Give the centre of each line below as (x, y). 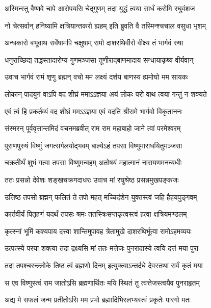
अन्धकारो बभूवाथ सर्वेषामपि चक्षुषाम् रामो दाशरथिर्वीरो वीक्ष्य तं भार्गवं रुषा (94, 43)
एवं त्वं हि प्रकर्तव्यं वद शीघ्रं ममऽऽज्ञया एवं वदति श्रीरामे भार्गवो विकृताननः (94, 111)
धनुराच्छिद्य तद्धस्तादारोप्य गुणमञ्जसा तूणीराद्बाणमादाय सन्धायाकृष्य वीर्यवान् (99, 59)
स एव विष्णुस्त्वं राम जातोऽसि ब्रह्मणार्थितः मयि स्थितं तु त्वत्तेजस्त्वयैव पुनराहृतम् (102, 282)
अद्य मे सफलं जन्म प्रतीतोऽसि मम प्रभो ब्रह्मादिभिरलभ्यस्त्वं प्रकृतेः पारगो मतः (98, 300)
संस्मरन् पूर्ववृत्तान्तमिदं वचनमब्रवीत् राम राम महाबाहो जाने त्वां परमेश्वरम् (93, 128)
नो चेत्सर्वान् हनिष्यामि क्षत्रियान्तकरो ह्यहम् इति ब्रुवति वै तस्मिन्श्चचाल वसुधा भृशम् (105, 25)
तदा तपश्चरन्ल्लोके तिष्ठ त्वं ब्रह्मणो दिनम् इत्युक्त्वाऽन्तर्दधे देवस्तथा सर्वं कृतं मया (104, 265)
